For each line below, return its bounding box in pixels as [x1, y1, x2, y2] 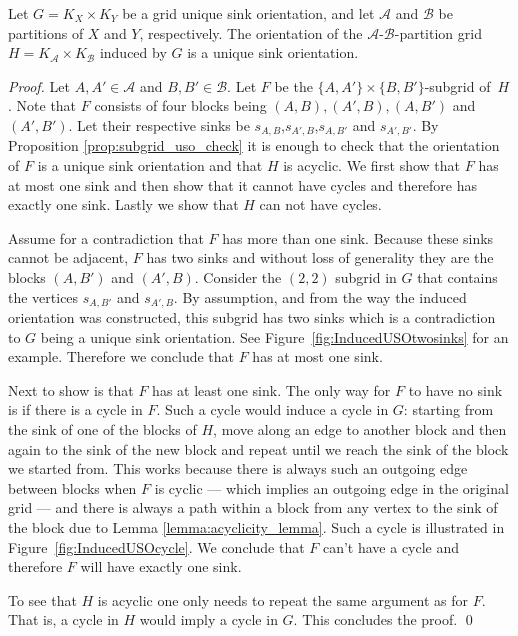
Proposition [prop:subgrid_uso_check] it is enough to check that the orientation [8, 135, 500, 156]
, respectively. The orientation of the [139, 22, 363, 43]
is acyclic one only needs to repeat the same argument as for [97, 589, 469, 610]
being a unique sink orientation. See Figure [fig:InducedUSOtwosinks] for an [40, 326, 509, 347]
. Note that [8, 95, 77, 116]
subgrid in [335, 266, 397, 287]
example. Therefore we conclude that [8, 346, 235, 367]
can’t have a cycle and [322, 536, 460, 557]
